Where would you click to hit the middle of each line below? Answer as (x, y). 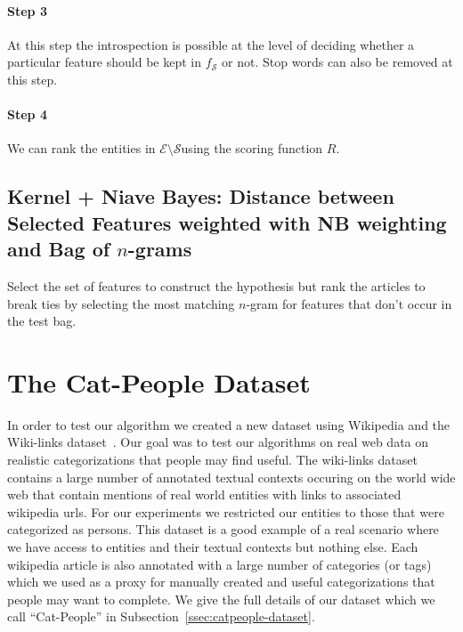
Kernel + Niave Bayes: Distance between (201, 196)
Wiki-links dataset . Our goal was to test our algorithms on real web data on (218, 442)
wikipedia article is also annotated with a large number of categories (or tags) (219, 564)
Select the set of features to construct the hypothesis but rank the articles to (216, 285)
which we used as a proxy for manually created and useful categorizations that (221, 582)
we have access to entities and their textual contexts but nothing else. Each (213, 547)
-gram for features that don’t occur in (349, 303)
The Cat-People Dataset (159, 381)
